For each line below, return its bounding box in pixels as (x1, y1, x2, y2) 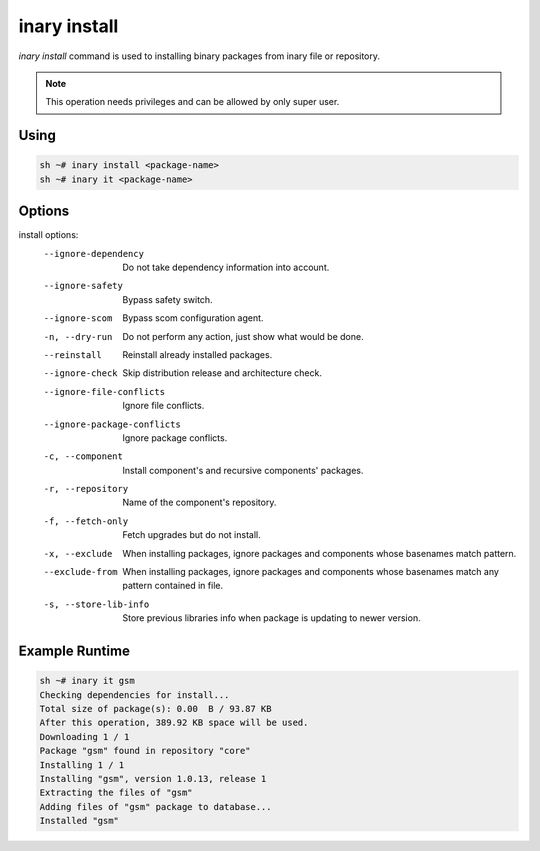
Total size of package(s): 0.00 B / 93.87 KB (39, 703, 272, 714)
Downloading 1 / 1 (39, 731, 130, 742)
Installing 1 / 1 (39, 759, 125, 770)
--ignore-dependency (43, 248, 145, 259)
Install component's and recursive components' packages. (122, 464, 364, 476)
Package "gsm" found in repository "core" (39, 745, 251, 757)
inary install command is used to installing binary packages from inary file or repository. (18, 50, 380, 62)
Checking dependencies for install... (39, 689, 230, 700)
